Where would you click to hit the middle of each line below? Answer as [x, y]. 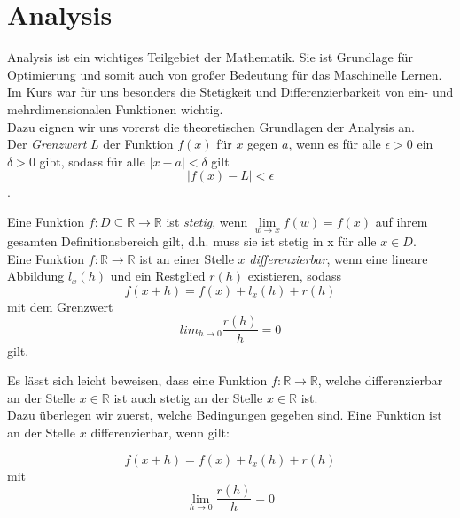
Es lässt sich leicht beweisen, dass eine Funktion [137, 380]
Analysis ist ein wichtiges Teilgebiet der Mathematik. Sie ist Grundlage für [210, 57]
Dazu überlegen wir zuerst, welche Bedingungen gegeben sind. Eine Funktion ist [225, 415]
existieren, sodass [295, 276]
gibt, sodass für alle [92, 161]
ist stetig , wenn [207, 221]
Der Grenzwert [47, 144]
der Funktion [138, 144]
